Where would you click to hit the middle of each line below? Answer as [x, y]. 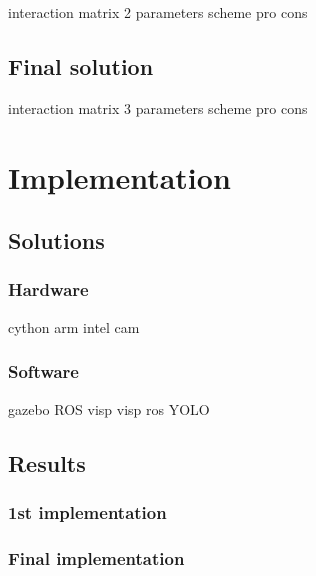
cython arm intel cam [74, 326]
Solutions [56, 240]
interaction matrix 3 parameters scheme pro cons [158, 107]
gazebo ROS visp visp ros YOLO [109, 408]
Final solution [81, 65]
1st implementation [87, 511]
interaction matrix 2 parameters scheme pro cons [158, 12]
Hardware [48, 289]
